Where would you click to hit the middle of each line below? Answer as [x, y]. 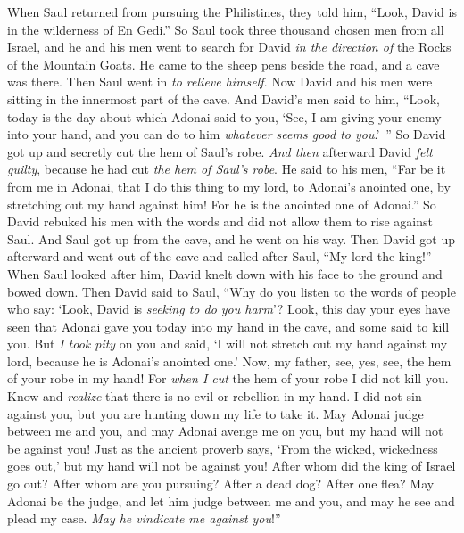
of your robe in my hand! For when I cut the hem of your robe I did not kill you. [228, 378]
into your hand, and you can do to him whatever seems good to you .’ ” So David [227, 134]
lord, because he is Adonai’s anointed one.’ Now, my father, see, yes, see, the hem [229, 361]
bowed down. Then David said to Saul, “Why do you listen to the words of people [232, 291]
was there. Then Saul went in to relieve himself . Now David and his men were [220, 82]
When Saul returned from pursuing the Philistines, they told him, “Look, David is [232, 12]
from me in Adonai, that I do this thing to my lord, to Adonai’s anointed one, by [229, 186]
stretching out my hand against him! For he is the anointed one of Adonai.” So [222, 204]
